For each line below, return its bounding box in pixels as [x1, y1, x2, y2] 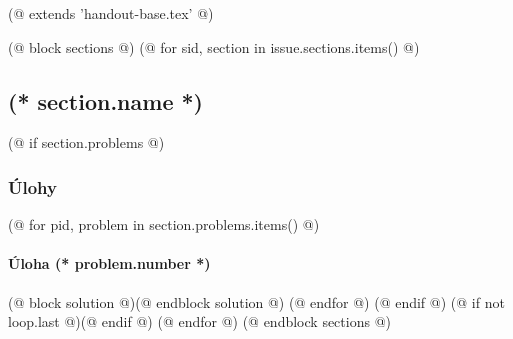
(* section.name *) [8, 85, 203, 116]
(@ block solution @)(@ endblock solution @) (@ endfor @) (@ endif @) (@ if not [8, 291, 505, 312]
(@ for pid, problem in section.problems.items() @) [8, 214, 320, 235]
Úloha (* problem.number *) [8, 253, 211, 274]
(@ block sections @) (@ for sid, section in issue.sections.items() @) [8, 36, 420, 57]
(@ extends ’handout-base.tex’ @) [8, 3, 214, 23]
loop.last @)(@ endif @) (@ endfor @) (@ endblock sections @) [8, 311, 391, 332]
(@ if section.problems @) [8, 132, 165, 153]
